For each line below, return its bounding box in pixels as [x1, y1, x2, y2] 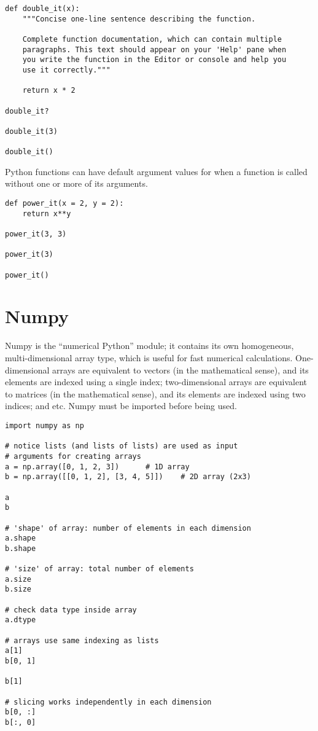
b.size [5, 585, 31, 594]
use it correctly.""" [22, 65, 111, 74]
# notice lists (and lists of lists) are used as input [5, 442, 238, 451]
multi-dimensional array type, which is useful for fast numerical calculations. [5, 351, 293, 364]
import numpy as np [5, 421, 84, 430]
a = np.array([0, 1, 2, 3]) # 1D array [5, 462, 190, 471]
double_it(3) [5, 127, 58, 136]
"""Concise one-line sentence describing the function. [22, 14, 256, 23]
